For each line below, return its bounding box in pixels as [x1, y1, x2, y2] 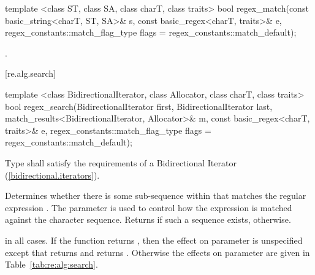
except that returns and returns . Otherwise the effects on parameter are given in [5, 246, 310, 258]
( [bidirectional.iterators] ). [5, 168, 100, 181]
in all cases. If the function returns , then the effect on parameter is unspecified [5, 233, 303, 246]
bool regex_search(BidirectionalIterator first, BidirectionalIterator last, [5, 99, 273, 112]
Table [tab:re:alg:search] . [5, 258, 98, 271]
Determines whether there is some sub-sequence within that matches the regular [5, 189, 306, 202]
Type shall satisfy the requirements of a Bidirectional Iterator [5, 156, 237, 169]
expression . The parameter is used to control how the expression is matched [5, 201, 292, 214]
